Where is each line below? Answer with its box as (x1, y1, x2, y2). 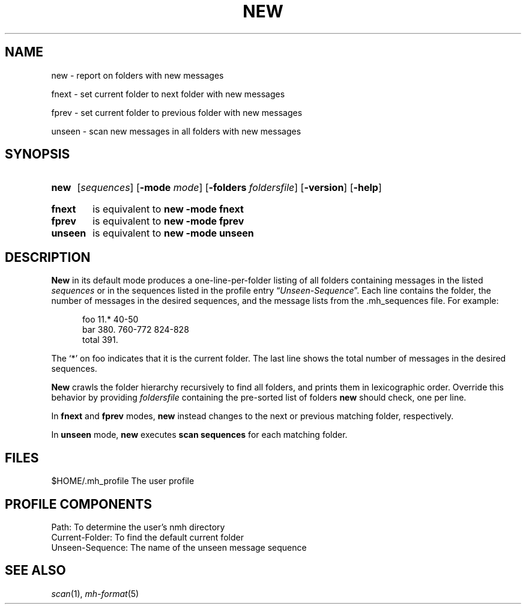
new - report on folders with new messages (51, 70, 224, 80)
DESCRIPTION (5, 249, 91, 265)
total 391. (82, 335, 118, 345)
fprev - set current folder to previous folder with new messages (51, 107, 303, 118)
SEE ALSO (5, 563, 66, 578)
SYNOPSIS (5, 147, 70, 162)
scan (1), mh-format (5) (51, 588, 139, 599)
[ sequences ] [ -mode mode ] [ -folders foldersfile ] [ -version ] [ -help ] (77, 181, 382, 194)
